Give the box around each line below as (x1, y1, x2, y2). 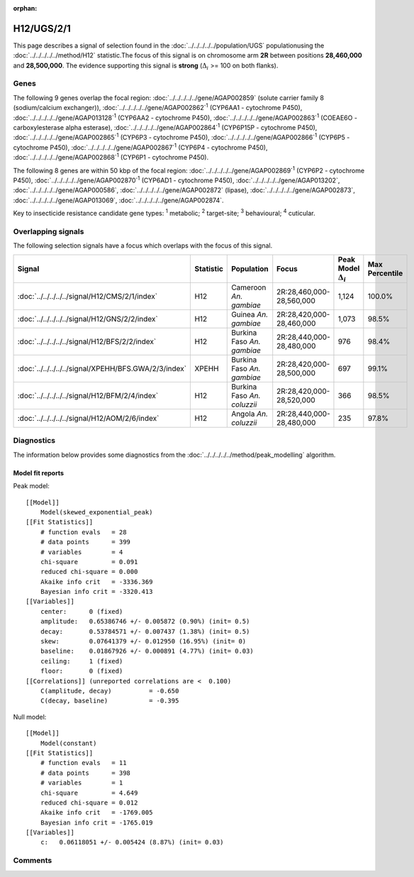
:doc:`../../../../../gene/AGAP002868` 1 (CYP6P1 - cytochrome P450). (13, 152, 209, 162)
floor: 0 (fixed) (40, 667, 123, 675)
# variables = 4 (40, 548, 123, 556)
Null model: (13, 712, 47, 721)
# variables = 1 (40, 779, 123, 787)
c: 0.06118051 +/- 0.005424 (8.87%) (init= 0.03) (40, 838, 224, 846)
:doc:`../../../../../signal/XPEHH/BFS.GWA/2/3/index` (17, 364, 187, 374)
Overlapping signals (13, 226, 84, 236)
